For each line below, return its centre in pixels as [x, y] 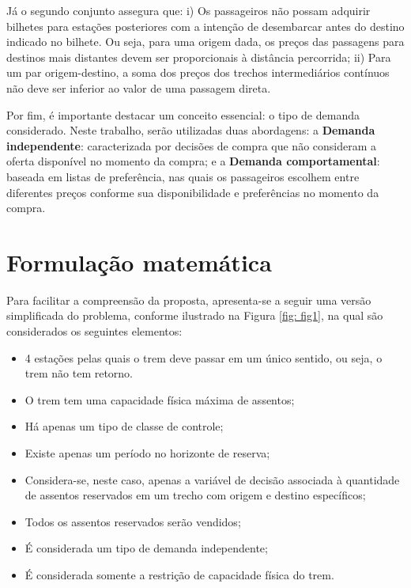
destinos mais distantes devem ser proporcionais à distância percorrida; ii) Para [199, 57]
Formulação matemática [139, 262]
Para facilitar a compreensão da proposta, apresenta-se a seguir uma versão [189, 300]
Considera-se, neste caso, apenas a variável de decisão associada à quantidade [212, 479]
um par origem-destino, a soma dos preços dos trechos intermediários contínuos [198, 72]
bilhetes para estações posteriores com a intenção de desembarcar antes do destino [205, 26]
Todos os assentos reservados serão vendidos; [133, 521]
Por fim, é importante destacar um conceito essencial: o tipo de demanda [183, 114]
